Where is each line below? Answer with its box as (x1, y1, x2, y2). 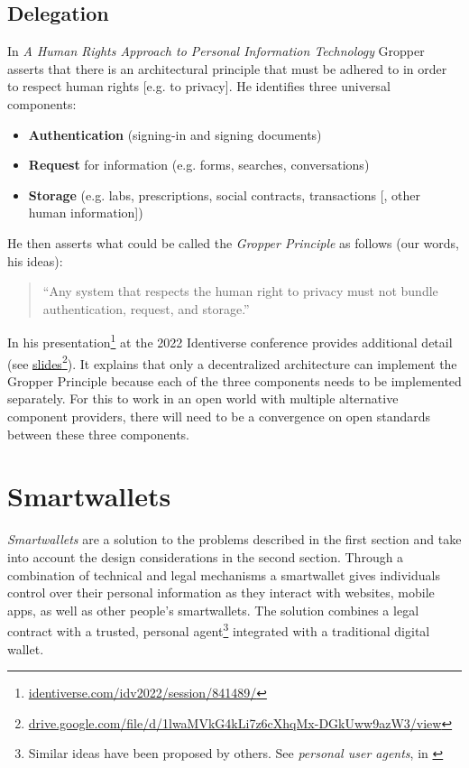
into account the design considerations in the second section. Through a (7, 547, 404, 566)
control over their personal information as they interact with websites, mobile (7, 583, 435, 602)
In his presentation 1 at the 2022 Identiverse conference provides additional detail (7, 330, 453, 351)
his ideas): (7, 251, 63, 270)
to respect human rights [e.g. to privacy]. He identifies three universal (7, 77, 391, 96)
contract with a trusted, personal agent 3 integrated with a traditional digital (7, 619, 430, 640)
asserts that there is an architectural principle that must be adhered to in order (7, 59, 447, 78)
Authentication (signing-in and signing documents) (28, 125, 322, 143)
